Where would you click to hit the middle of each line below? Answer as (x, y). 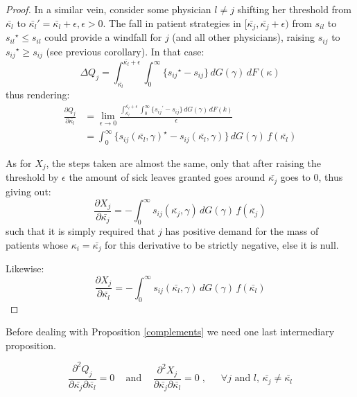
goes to (295, 177)
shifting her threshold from (295, 9)
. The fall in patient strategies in (172, 23)
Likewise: (25, 268)
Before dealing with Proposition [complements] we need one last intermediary (170, 332)
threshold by (32, 177)
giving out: (28, 191)
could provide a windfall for (103, 37)
